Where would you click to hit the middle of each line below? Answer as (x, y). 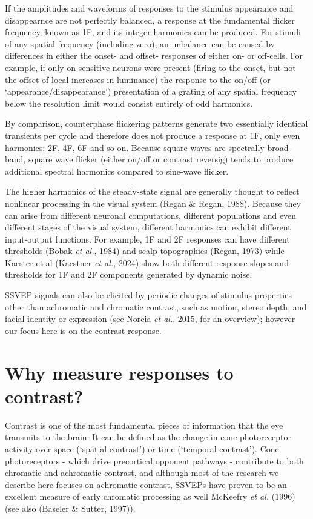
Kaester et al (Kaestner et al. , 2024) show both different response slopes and (147, 262)
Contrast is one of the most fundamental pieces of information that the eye (144, 425)
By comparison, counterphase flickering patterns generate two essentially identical (156, 123)
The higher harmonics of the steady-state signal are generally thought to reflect (152, 191)
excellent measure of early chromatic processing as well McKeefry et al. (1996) (150, 496)
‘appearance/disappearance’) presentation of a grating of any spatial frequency (151, 91)
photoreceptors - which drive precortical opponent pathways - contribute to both (154, 460)
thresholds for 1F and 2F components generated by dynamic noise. (129, 274)
